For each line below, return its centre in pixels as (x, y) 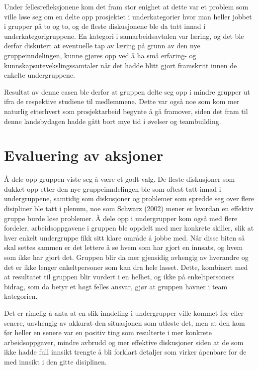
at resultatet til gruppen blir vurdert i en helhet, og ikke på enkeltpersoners (119, 277)
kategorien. (21, 296)
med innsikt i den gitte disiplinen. (55, 361)
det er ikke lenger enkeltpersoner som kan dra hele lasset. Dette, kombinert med (126, 267)
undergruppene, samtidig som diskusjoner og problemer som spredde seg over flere (129, 198)
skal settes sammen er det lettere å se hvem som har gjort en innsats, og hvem (124, 247)
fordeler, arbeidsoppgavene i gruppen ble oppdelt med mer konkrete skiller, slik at (129, 228)
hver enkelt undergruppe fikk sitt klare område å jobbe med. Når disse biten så (125, 237)
